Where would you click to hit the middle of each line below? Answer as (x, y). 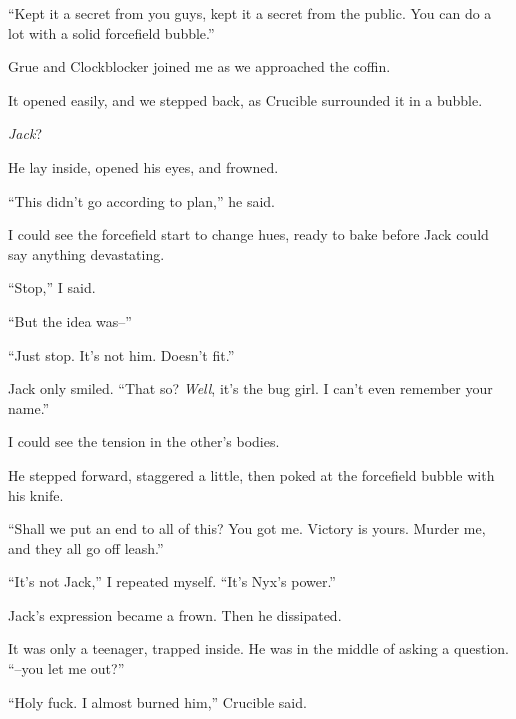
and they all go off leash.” (86, 547)
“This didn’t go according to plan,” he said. (141, 200)
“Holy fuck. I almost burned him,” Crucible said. (157, 701)
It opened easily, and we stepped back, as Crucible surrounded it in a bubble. (245, 99)
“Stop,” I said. (52, 287)
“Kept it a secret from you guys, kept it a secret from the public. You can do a (250, 13)
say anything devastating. (86, 253)
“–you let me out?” (66, 668)
